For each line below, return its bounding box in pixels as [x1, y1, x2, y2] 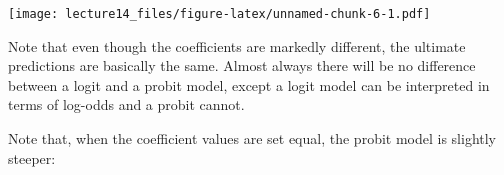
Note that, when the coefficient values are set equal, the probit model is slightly [8, 128, 497, 149]
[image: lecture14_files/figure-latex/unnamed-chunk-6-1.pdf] [8, 7, 431, 21]
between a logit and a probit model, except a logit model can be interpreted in [8, 74, 490, 95]
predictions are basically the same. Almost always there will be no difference [8, 55, 476, 76]
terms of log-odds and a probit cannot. [8, 94, 245, 115]
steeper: [8, 147, 56, 168]
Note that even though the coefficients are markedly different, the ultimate [8, 35, 466, 56]
